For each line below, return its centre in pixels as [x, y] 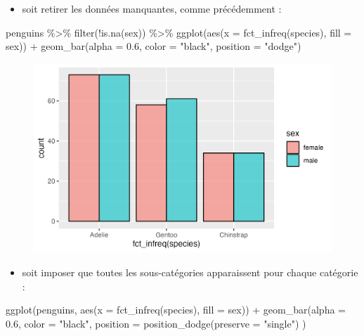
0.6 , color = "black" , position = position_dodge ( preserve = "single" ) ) [156, 323]
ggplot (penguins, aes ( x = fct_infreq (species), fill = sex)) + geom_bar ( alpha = [176, 310]
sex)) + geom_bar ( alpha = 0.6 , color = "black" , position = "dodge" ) [154, 46]
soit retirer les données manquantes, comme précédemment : [152, 8]
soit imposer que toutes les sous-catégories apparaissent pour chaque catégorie [190, 272]
